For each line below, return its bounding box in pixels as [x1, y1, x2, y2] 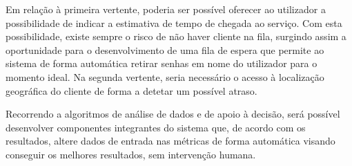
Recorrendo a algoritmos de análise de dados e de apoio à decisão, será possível [6, 107, 340, 121]
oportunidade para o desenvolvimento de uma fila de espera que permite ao [6, 42, 324, 57]
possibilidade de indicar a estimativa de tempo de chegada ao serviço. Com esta [6, 15, 342, 30]
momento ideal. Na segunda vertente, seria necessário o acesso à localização [6, 69, 324, 84]
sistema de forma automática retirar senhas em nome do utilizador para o [6, 56, 317, 71]
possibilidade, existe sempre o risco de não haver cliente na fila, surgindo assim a [6, 29, 346, 44]
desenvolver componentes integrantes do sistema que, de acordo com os [6, 120, 306, 134]
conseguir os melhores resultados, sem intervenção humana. [6, 147, 256, 161]
